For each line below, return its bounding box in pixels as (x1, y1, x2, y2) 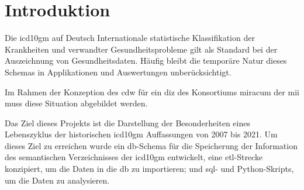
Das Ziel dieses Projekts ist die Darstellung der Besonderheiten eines (5, 116, 250, 129)
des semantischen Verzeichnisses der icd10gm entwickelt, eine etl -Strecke (5, 151, 263, 163)
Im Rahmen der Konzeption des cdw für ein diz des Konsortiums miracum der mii (5, 85, 299, 98)
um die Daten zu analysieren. (5, 174, 110, 186)
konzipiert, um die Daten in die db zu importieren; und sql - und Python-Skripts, (5, 163, 294, 175)
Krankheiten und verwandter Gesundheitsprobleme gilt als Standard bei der (5, 43, 278, 55)
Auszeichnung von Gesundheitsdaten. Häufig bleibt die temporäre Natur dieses (5, 54, 287, 67)
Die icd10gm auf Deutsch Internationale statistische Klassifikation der (5, 32, 255, 44)
